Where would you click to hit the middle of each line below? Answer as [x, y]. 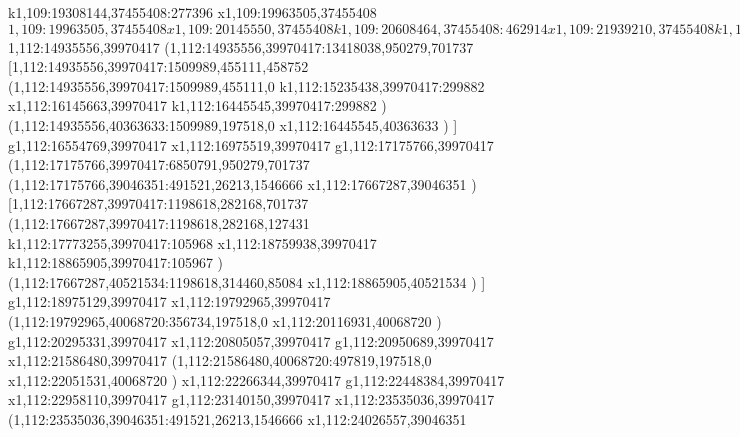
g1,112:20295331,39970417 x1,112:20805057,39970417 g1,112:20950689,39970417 [251, 340]
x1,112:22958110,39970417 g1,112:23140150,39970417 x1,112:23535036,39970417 [251, 399]
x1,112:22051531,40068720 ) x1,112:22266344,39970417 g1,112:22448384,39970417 [256, 379]
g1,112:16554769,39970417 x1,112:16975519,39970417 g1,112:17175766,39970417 [251, 144]
